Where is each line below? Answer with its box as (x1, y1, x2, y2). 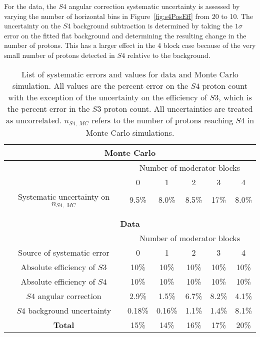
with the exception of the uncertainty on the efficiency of (8, 91, 207, 103)
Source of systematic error (18, 247, 109, 259)
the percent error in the (7, 102, 90, 114)
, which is (218, 91, 252, 103)
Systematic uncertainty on (17, 190, 110, 202)
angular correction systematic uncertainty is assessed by (68, 1, 240, 11)
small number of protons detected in (4, 49, 115, 60)
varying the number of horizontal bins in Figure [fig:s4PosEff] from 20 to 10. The (4, 10, 253, 21)
